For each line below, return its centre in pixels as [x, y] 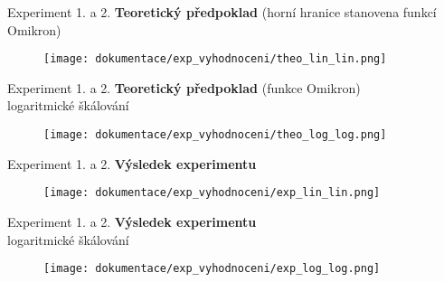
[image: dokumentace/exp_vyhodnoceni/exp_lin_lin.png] [212, 193]
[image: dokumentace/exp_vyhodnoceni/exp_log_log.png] [212, 269]
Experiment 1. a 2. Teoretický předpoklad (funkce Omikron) [184, 87]
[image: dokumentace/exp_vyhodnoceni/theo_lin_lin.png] [215, 59]
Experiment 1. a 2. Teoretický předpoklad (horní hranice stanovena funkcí [222, 12]
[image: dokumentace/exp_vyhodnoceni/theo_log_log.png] [215, 135]
